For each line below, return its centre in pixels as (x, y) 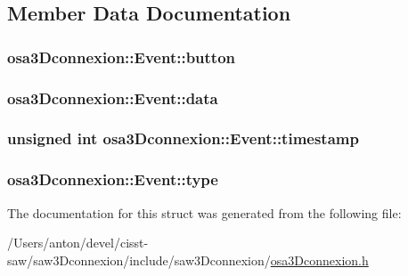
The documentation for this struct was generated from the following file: (204, 212)
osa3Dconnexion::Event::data (113, 97)
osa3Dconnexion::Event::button (122, 57)
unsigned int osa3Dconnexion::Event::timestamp (183, 138)
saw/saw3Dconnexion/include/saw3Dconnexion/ (139, 260)
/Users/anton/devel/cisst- (78, 243)
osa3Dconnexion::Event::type (113, 179)
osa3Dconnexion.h (319, 260)
